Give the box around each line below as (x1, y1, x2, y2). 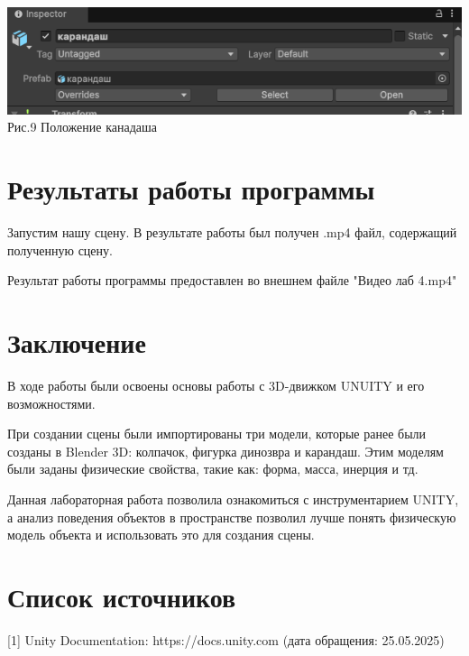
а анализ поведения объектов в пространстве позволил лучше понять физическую (7, 507, 456, 526)
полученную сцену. (7, 240, 113, 259)
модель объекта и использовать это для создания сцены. (7, 525, 315, 544)
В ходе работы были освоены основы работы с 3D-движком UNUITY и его (7, 376, 425, 395)
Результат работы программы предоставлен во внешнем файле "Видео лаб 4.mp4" (7, 271, 457, 290)
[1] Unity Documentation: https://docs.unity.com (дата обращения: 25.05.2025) (7, 630, 445, 649)
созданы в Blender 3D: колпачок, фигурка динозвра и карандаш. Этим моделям (7, 441, 444, 460)
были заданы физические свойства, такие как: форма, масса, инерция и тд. (7, 459, 418, 478)
